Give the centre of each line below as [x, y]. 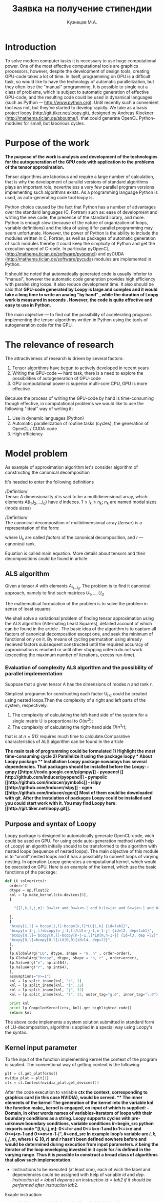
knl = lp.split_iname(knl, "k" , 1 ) [46, 981]
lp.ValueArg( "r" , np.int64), [39, 967]
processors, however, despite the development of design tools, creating [77, 71]
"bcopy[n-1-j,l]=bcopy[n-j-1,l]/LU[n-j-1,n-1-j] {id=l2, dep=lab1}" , [82, 931]
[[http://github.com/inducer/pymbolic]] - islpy [53, 782]
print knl [19, 1003]
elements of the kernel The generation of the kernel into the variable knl [79, 1103]
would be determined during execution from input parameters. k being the [82, 1144]
